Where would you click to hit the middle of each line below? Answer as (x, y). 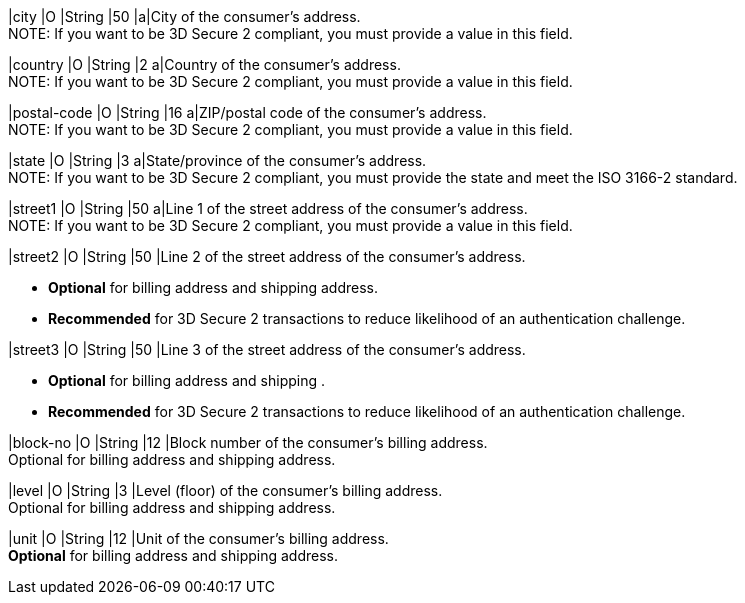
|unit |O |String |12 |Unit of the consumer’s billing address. (198, 538)
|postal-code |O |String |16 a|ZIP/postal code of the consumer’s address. (247, 112)
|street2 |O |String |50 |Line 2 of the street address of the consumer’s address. (267, 256)
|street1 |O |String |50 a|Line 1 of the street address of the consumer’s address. (268, 208)
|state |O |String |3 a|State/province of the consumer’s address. (217, 160)
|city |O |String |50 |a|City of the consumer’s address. (184, 16)
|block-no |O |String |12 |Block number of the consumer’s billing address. (248, 442)
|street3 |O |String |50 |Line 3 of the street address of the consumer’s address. (267, 349)
